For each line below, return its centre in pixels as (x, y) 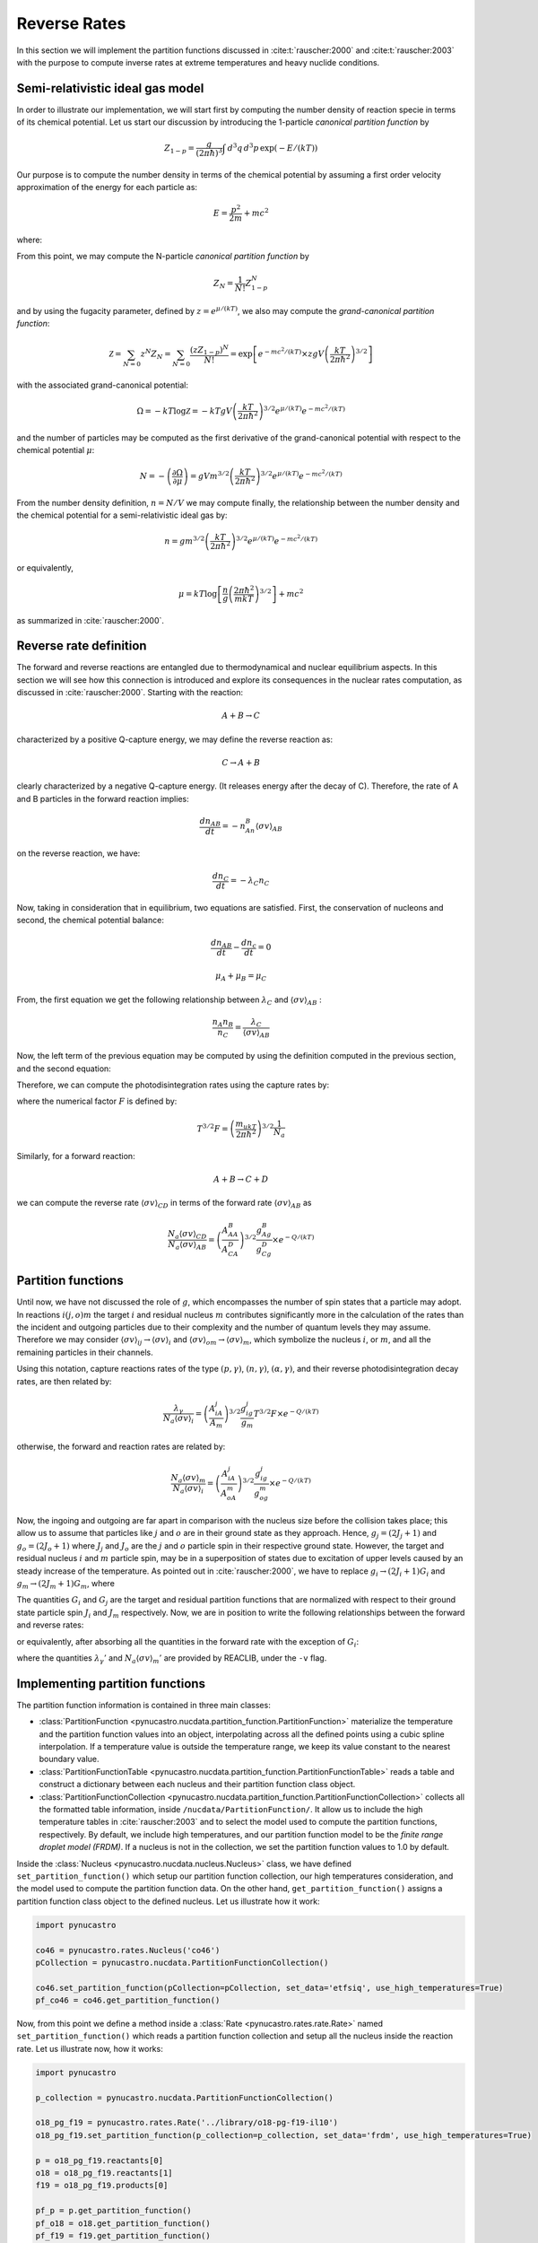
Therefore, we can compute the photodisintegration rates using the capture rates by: (173, 1085)
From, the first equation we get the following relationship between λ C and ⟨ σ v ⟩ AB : (169, 1000)
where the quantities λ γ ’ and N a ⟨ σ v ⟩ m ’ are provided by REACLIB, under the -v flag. (172, 1659)
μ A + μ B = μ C (241, 977)
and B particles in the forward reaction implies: (103, 799)
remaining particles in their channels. (85, 1352)
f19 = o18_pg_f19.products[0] (102, 2186)
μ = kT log (198, 593)
